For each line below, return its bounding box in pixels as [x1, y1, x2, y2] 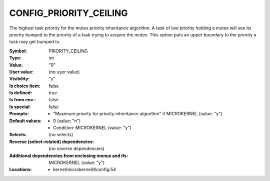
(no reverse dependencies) [48, 146, 104, 152]
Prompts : [9, 111, 29, 117]
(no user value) [48, 69, 80, 75]
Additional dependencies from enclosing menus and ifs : [9, 153, 128, 159]
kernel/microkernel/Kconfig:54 [53, 167, 116, 173]
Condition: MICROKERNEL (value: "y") [53, 125, 132, 131]
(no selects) [48, 132, 73, 138]
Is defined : [9, 90, 32, 96]
